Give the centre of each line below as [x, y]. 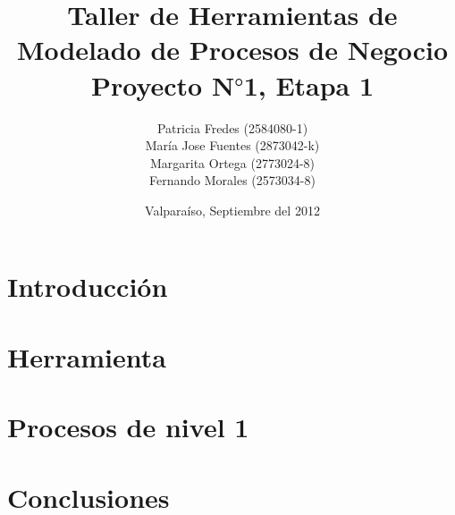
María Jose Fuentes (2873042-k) [232, 145]
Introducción [88, 287]
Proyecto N [163, 84]
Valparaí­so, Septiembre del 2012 [232, 210]
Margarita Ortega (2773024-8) [232, 162]
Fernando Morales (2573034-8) [232, 180]
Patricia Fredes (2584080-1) [232, 127]
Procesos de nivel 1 [128, 427]
